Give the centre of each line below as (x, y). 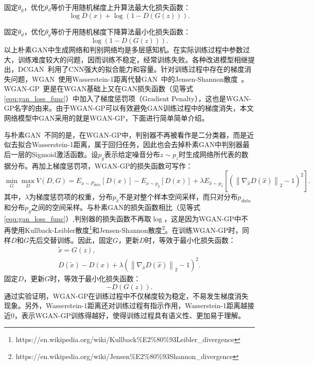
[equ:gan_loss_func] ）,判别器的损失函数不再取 (78, 218)
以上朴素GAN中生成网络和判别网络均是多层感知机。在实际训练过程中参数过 (127, 49)
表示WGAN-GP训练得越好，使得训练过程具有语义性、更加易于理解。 (133, 315)
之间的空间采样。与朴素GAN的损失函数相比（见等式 (116, 207)
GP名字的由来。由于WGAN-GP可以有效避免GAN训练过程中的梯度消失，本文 (129, 108)
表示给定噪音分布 (132, 154)
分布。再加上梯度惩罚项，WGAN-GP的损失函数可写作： (102, 165)
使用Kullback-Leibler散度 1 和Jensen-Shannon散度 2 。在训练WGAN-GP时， (126, 229)
